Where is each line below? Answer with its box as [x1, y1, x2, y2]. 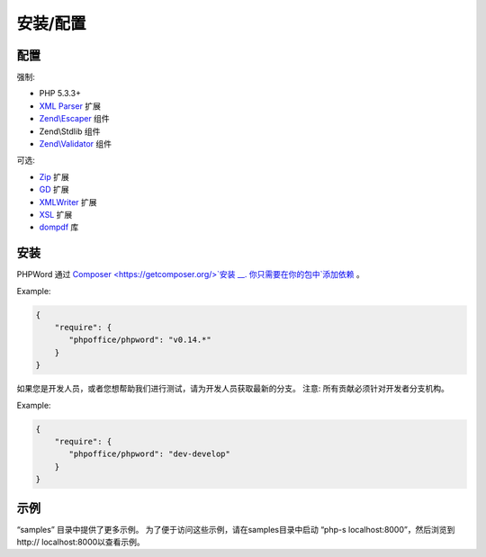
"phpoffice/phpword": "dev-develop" [68, 449, 231, 459]
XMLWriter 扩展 [39, 196, 98, 207]
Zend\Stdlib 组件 [39, 126, 101, 137]
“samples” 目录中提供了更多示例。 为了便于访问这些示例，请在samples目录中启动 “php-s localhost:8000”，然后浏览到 [16, 524, 455, 535]
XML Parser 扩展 [39, 100, 101, 112]
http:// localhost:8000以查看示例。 [16, 536, 146, 548]
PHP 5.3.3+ [39, 88, 81, 99]
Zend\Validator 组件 [39, 139, 112, 149]
